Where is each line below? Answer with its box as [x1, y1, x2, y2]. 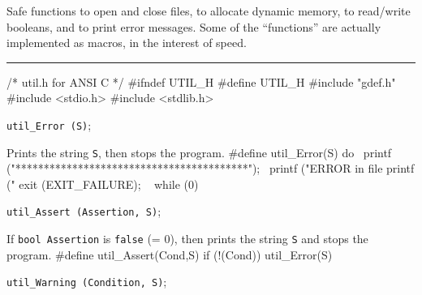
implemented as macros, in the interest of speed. [6, 34, 247, 51]
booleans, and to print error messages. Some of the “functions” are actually [6, 18, 381, 35]
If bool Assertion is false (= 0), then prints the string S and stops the [6, 230, 368, 247]
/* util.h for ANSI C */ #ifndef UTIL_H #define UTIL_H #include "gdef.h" [6, 73, 396, 90]
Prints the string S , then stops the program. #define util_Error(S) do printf [6, 143, 392, 160]
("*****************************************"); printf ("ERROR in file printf [6, 160, 415, 177]
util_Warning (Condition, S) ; [6, 273, 167, 290]
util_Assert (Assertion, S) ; [6, 203, 161, 220]
